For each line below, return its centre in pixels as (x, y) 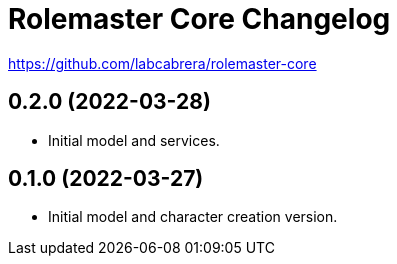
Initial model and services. (134, 140)
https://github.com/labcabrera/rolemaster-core (162, 63)
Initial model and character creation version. (193, 217)
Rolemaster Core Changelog (199, 19)
